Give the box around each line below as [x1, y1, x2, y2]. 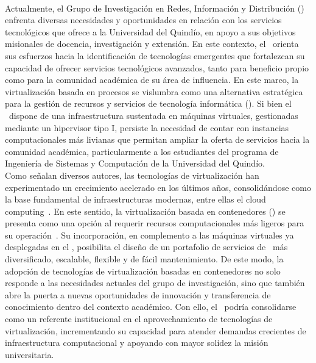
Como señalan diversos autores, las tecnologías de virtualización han [5, 168, 259, 181]
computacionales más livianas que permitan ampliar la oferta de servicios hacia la [5, 133, 310, 146]
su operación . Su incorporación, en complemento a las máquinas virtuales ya [5, 228, 294, 241]
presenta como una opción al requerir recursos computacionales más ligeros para [5, 217, 304, 229]
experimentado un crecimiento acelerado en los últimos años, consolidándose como [5, 181, 311, 193]
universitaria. [5, 348, 54, 361]
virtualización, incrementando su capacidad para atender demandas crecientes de [5, 324, 306, 337]
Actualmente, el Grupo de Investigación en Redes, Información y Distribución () [5, 1, 304, 14]
